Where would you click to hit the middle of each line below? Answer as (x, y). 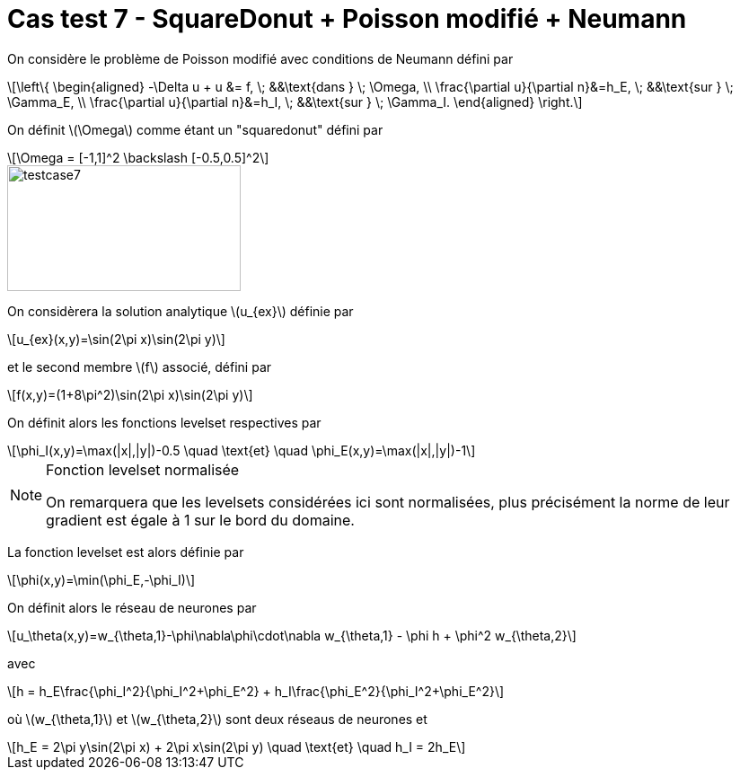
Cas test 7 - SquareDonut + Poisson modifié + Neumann (347, 19)
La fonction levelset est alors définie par (126, 552)
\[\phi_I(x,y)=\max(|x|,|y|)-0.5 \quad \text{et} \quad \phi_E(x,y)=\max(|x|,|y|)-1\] (242, 450)
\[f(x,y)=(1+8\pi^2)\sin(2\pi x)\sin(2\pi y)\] (130, 394)
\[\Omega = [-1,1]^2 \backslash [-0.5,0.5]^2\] (138, 157)
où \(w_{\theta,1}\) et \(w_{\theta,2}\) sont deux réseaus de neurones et (217, 719)
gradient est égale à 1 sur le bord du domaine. (200, 520)
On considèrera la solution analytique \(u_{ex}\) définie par (181, 311)
